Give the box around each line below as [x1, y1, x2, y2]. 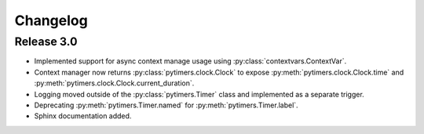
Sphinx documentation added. [34, 111, 132, 121]
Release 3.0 [14, 34, 78, 49]
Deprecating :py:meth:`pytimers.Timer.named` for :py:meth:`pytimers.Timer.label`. [34, 100, 298, 110]
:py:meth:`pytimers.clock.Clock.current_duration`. [34, 78, 195, 88]
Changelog [14, 12, 88, 29]
